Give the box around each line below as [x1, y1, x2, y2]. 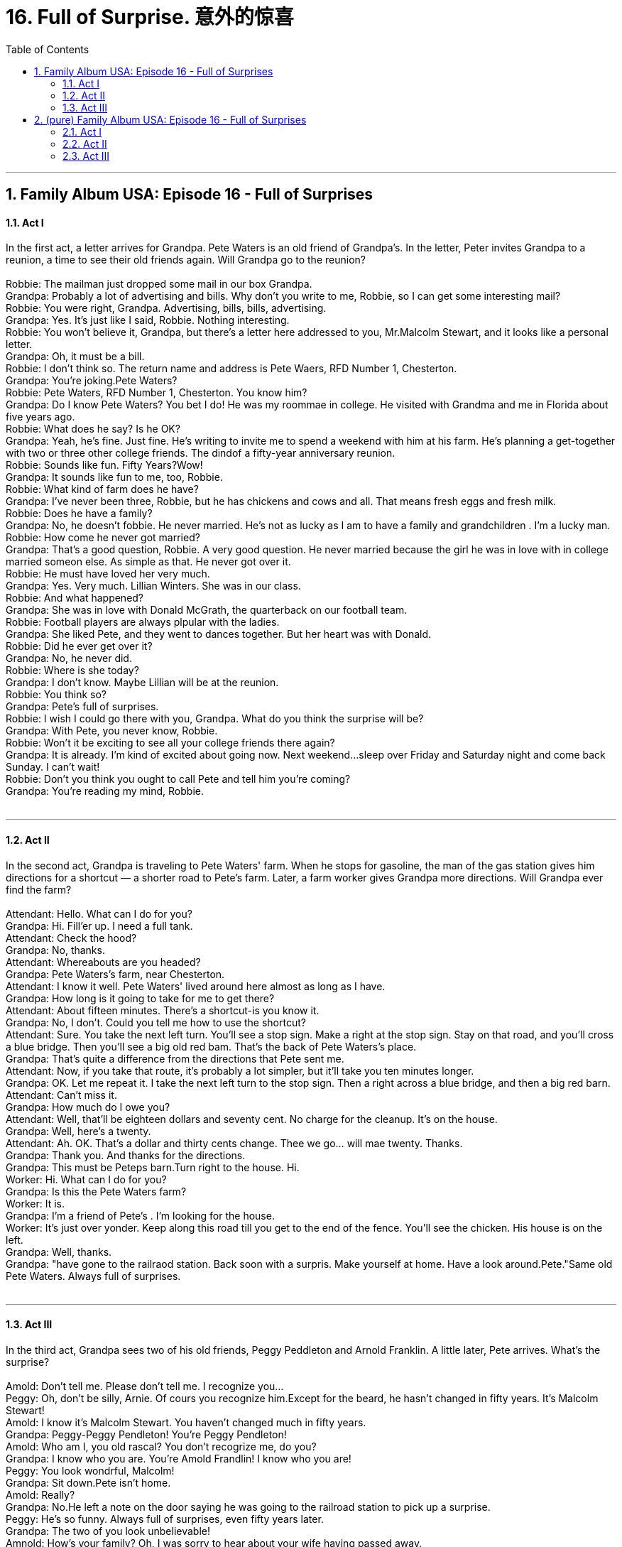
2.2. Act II [62, 137, 107, 150]
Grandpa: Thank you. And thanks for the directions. [6, 1149, 246, 1161]
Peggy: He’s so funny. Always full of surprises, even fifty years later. [6, 1512, 324, 1525]
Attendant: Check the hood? [6, 931, 137, 944]
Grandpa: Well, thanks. [6, 1245, 112, 1258]
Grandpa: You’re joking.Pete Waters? [6, 374, 178, 387]
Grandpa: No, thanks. [6, 943, 105, 956]
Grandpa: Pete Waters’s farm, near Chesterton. [6, 967, 225, 980]
